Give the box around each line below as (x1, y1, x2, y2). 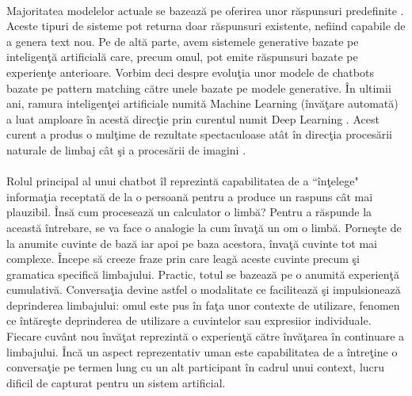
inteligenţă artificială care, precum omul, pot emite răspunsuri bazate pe (6, 48, 358, 65)
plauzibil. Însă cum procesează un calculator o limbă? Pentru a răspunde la (6, 204, 372, 220)
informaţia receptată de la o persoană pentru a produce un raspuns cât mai (6, 188, 373, 204)
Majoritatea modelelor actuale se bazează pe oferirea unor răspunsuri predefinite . (6, 2, 404, 18)
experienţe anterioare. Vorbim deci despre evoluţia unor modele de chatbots (6, 63, 374, 80)
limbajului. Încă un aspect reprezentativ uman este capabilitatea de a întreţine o (6, 343, 398, 360)
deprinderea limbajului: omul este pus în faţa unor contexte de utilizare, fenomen (6, 296, 400, 313)
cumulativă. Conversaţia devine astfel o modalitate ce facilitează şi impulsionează (6, 281, 401, 298)
